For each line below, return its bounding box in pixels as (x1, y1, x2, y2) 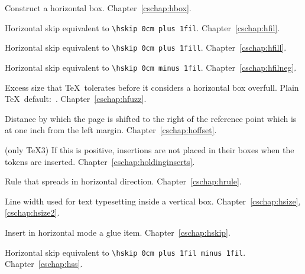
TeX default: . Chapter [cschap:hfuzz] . (5, 93, 147, 105)
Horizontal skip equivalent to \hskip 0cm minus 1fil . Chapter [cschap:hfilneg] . (5, 61, 297, 73)
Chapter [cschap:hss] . (5, 258, 83, 270)
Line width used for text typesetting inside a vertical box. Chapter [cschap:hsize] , (5, 194, 301, 207)
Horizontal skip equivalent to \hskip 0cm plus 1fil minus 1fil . (5, 246, 246, 258)
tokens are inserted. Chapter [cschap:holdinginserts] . (5, 155, 195, 167)
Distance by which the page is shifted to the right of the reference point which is (5, 112, 297, 124)
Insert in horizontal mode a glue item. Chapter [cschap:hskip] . (5, 226, 231, 238)
